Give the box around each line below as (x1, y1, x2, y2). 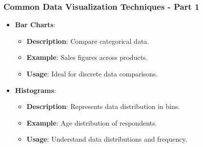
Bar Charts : (15, 19, 56, 30)
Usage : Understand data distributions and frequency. (26, 134, 187, 144)
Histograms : (15, 85, 56, 95)
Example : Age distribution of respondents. (26, 117, 157, 128)
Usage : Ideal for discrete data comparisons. (26, 69, 158, 78)
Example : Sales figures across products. (26, 52, 148, 62)
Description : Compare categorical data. (26, 36, 149, 46)
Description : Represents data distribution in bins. (26, 101, 180, 111)
